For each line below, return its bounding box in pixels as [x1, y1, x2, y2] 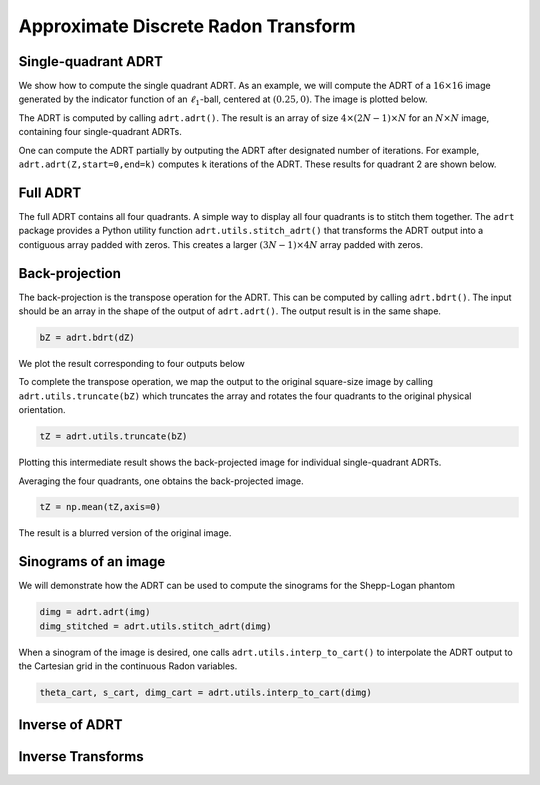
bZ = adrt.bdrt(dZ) [39, 331, 135, 343]
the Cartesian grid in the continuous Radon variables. [18, 660, 238, 672]
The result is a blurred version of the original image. [18, 527, 232, 539]
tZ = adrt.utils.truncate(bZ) [39, 431, 188, 442]
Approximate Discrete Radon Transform [18, 15, 356, 37]
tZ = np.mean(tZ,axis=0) [39, 501, 162, 513]
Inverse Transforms [18, 748, 144, 765]
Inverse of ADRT [18, 716, 123, 733]
